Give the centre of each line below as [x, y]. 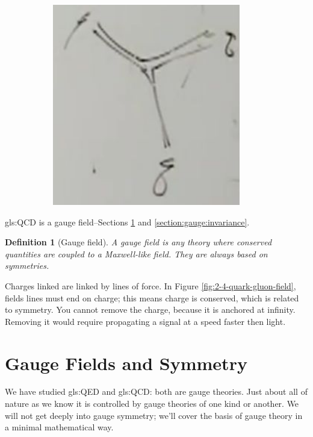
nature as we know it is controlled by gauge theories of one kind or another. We [152, 404]
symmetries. [27, 266]
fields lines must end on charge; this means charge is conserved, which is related [152, 297]
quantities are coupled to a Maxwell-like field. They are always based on [136, 253]
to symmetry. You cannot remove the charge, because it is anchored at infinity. [150, 310]
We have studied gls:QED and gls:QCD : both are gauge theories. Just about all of [156, 391]
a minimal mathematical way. [59, 427]
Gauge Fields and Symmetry [126, 363]
